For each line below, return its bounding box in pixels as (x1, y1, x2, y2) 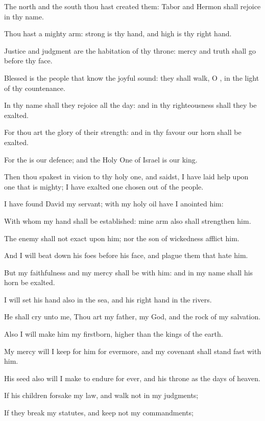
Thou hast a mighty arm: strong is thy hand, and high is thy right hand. (4, 28, 232, 39)
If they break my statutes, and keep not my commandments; (4, 407, 194, 418)
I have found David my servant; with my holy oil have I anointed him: (4, 198, 224, 209)
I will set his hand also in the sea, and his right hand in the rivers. (4, 294, 212, 305)
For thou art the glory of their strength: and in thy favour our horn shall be (4, 127, 242, 137)
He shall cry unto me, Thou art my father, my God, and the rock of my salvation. (4, 311, 261, 322)
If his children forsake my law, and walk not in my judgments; (4, 390, 199, 401)
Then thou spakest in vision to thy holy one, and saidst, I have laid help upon (4, 171, 249, 182)
